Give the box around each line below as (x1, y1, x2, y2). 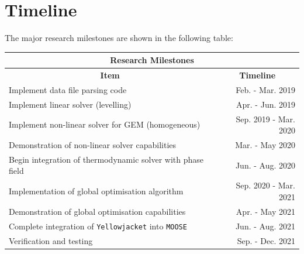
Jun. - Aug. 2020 (235, 159, 295, 171)
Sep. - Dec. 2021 (237, 234, 295, 246)
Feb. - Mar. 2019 (236, 83, 295, 95)
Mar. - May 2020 (235, 139, 295, 151)
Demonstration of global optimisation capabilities (9, 205, 186, 217)
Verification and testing (9, 234, 93, 246)
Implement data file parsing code (9, 83, 127, 95)
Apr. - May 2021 (236, 205, 295, 217)
